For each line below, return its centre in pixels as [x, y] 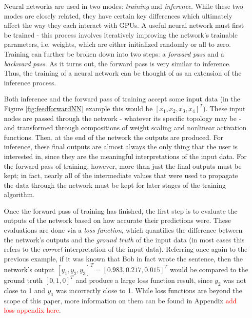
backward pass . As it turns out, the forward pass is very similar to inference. [117, 63]
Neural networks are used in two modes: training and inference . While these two [124, 6]
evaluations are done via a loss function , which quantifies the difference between [123, 230]
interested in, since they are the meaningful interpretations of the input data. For [126, 156]
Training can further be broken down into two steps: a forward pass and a [114, 53]
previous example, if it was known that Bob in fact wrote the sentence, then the [124, 258]
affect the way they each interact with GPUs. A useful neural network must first [124, 25]
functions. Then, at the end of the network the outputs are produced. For [114, 137]
